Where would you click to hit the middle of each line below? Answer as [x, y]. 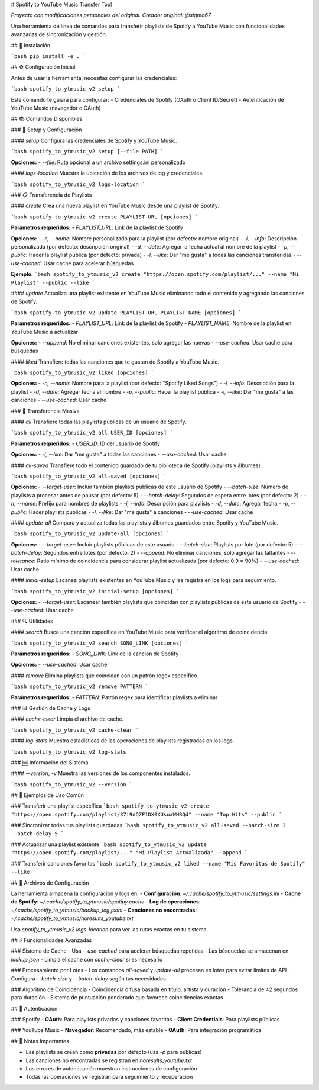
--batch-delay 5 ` [38, 834]
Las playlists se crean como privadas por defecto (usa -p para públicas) [114, 1052]
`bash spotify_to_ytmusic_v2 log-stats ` [72, 752]
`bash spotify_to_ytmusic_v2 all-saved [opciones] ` [89, 476]
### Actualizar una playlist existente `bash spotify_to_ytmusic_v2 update [109, 844]
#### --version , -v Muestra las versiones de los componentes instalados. [100, 773]
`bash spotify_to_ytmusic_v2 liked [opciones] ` [83, 373]
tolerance [23, 561]
